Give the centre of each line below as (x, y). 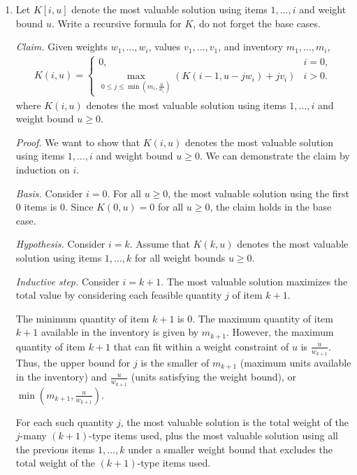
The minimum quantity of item (82, 318)
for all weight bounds (180, 257)
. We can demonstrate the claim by (275, 156)
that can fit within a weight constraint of (201, 346)
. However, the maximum (280, 332)
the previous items (55, 449)
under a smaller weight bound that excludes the (230, 449)
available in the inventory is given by (120, 332)
